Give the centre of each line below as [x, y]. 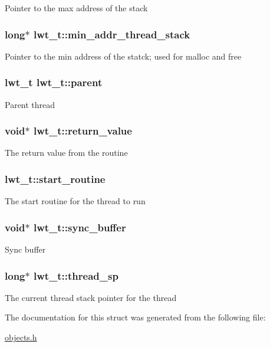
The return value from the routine [66, 153]
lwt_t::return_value [83, 131]
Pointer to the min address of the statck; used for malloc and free [123, 56]
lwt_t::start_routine [55, 179]
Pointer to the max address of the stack [76, 8]
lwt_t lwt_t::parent [54, 82]
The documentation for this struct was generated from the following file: [135, 317]
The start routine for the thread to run [75, 201]
